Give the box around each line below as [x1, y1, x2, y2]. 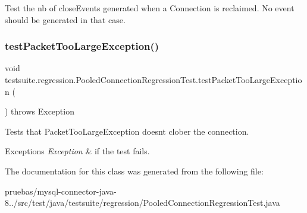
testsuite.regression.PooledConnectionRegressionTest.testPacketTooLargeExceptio [5, 74, 302, 85]
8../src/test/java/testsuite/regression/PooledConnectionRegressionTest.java [5, 196, 280, 209]
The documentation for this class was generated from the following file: [5, 164, 264, 177]
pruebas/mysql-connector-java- [5, 185, 117, 197]
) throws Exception [5, 105, 74, 117]
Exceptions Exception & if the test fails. [5, 145, 150, 157]
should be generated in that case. [5, 13, 126, 26]
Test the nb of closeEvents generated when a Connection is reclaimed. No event [5, 2, 295, 14]
